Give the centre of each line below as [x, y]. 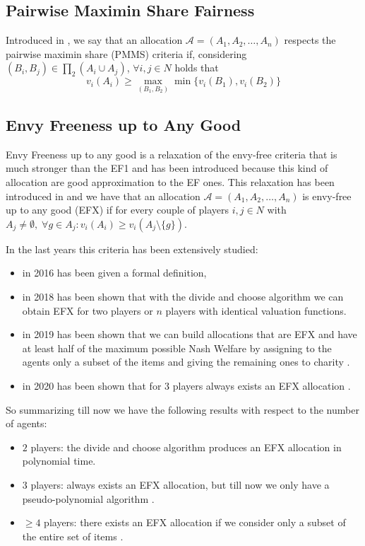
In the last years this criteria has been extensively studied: [132, 249]
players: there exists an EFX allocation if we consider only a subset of [195, 522]
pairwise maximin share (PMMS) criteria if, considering [126, 53]
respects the [310, 40]
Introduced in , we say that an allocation [94, 40]
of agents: [26, 423]
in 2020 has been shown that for [92, 385]
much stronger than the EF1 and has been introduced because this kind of [167, 168]
